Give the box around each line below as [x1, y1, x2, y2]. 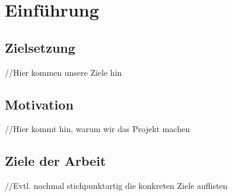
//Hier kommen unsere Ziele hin [5, 66, 122, 78]
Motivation [5, 95, 74, 113]
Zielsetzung [5, 38, 75, 56]
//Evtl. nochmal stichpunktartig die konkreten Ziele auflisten [5, 179, 228, 192]
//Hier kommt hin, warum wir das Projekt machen [5, 123, 190, 135]
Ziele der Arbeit [5, 152, 106, 170]
